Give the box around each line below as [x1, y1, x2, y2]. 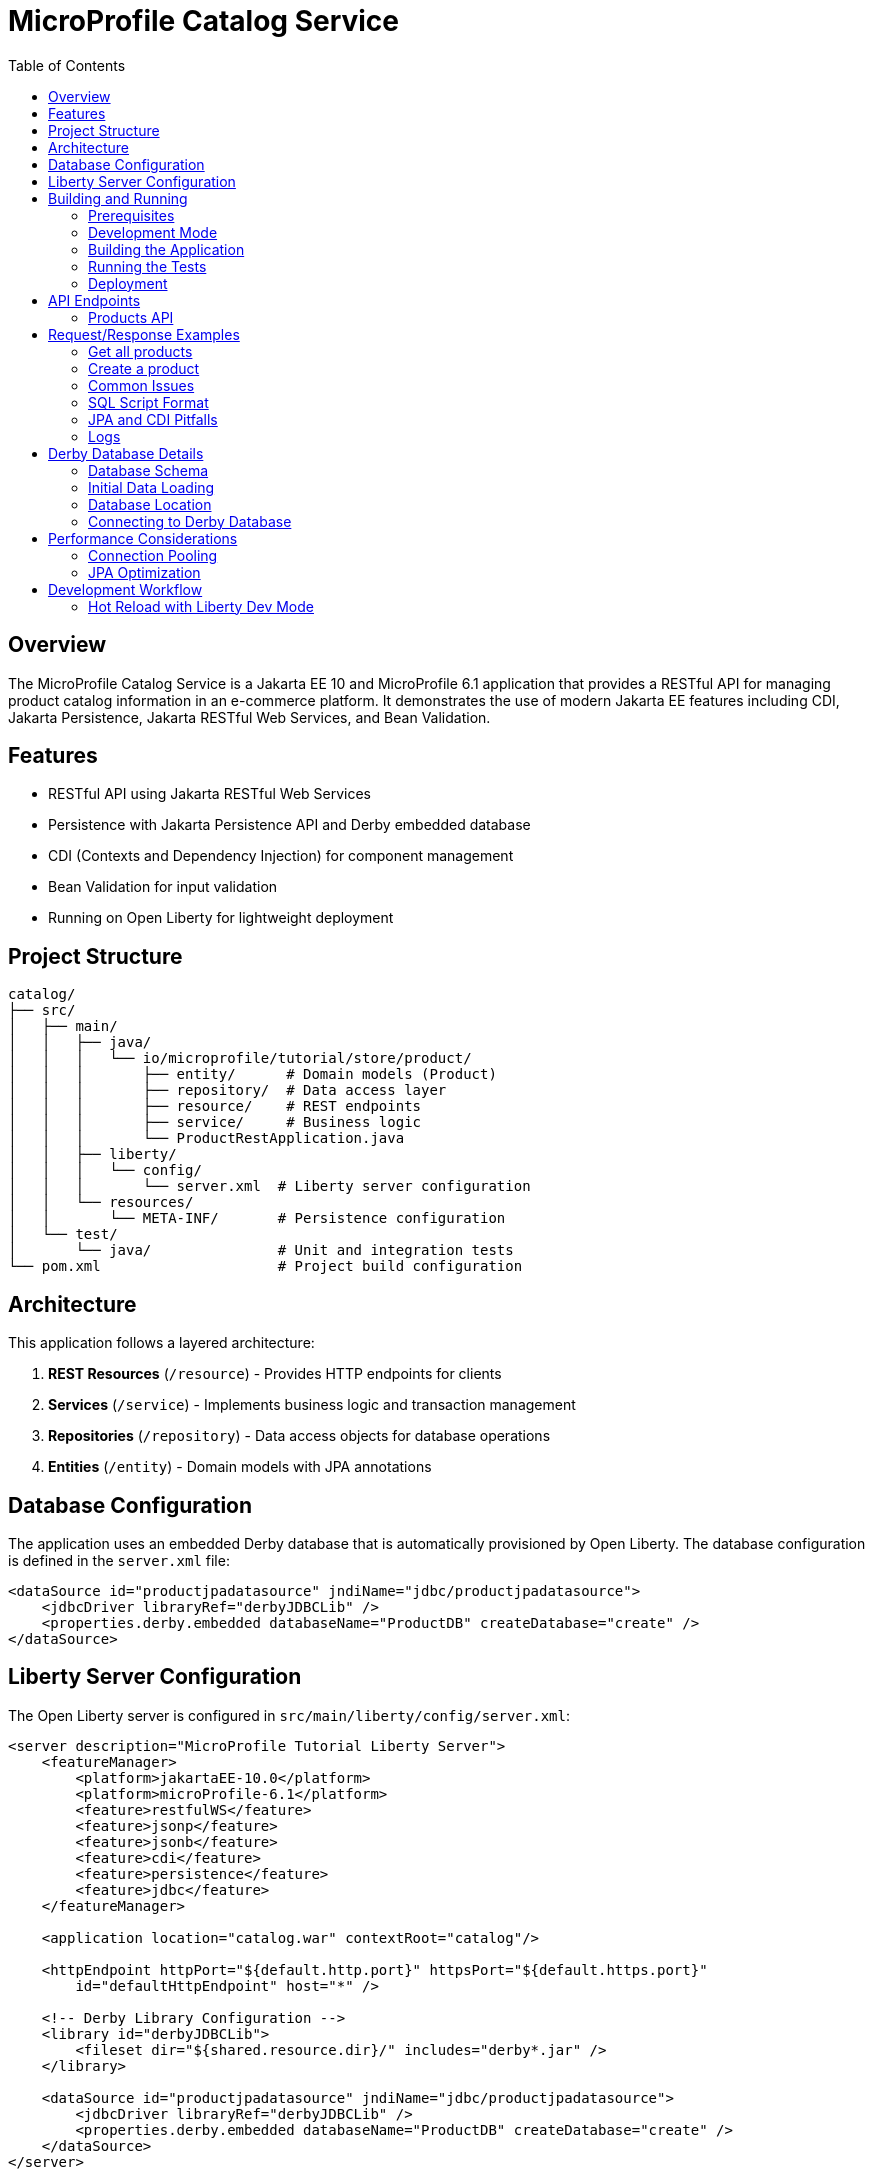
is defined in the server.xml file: [8, 1551, 230, 1569]
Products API [88, 308, 174, 326]
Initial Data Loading [88, 478, 215, 496]
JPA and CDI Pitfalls [88, 410, 218, 428]
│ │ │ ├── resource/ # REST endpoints [8, 1098, 422, 1115]
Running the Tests [88, 257, 207, 275]
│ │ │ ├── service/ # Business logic [8, 1114, 422, 1131]
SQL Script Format [88, 393, 209, 411]
